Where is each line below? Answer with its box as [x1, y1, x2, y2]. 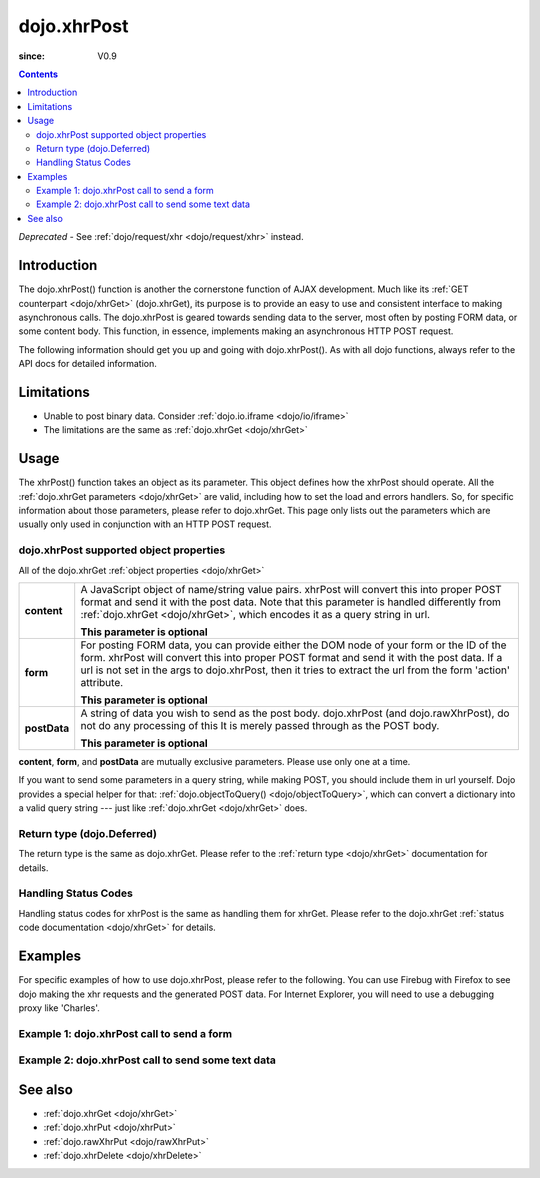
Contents [18, 68, 59, 80]
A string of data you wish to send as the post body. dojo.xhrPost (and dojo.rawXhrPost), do [80, 706, 510, 720]
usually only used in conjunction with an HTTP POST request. [18, 518, 272, 530]
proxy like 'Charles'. [18, 1001, 100, 1014]
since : [18, 50, 45, 62]
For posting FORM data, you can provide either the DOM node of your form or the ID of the [80, 638, 507, 652]
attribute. [80, 676, 124, 689]
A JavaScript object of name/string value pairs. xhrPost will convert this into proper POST [80, 583, 502, 596]
